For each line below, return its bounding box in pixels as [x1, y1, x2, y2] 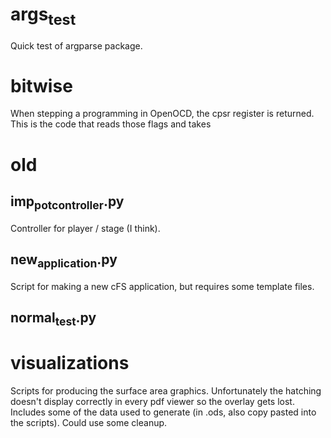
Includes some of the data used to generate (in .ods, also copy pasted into [10, 406, 317, 418]
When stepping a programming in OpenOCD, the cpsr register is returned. [10, 108, 315, 120]
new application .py [10, 251, 118, 271]
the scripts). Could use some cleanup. [10, 417, 168, 429]
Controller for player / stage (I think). [10, 222, 161, 234]
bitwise [10, 74, 73, 97]
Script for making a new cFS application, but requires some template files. [10, 280, 315, 292]
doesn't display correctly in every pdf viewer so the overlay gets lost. [10, 396, 295, 408]
